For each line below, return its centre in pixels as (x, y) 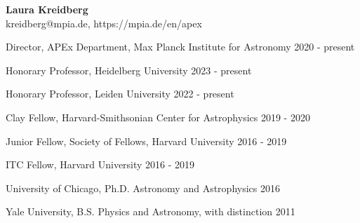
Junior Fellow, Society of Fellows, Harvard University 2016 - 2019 (146, 141)
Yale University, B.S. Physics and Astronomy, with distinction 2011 (151, 211)
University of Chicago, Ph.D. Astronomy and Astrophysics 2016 (143, 188)
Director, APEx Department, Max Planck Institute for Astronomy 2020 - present (180, 47)
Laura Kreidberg (47, 9)
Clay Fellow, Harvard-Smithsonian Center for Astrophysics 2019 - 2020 (158, 117)
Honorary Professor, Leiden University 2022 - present (120, 94)
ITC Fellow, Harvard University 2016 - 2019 (100, 164)
